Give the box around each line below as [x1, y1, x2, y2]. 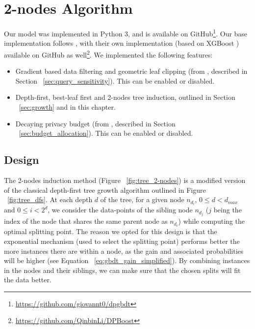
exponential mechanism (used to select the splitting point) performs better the [4, 236, 240, 246]
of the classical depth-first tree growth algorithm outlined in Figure [4, 184, 206, 195]
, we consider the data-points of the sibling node [48, 205, 193, 215]
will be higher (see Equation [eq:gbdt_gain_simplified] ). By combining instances [4, 255, 250, 266]
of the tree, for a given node [100, 194, 184, 205]
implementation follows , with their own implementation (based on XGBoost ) [4, 38, 239, 48]
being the [213, 205, 242, 215]
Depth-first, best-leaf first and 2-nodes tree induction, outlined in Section [15, 92, 235, 102]
